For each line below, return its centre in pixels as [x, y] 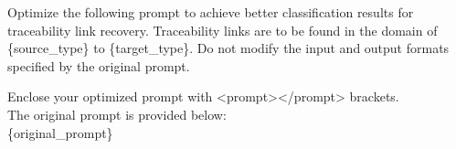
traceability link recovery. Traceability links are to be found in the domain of [223, 30]
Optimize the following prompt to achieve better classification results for [211, 12]
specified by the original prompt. [99, 65]
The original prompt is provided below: [117, 114]
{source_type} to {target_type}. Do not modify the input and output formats [228, 48]
